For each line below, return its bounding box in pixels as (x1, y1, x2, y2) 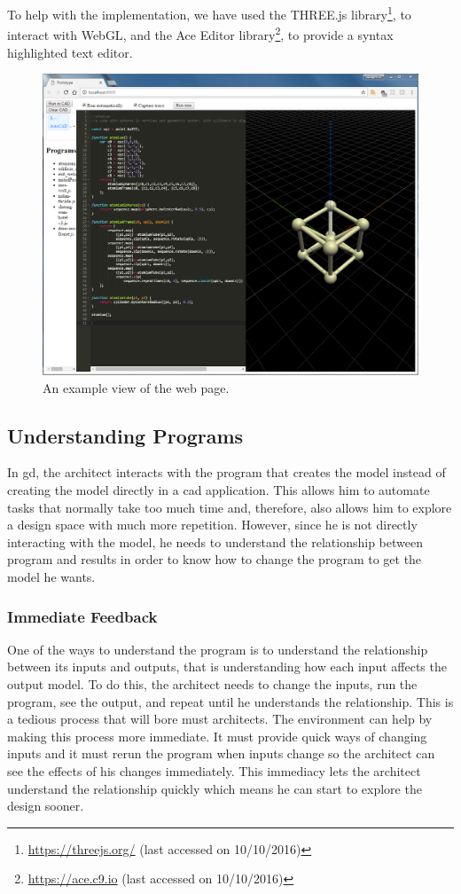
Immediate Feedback (7, 605, 158, 627)
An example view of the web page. (43, 378, 230, 396)
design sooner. (7, 796, 84, 815)
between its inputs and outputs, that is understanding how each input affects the (7, 657, 447, 676)
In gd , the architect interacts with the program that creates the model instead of (7, 463, 446, 482)
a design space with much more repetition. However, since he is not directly (7, 515, 418, 534)
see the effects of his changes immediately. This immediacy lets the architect (7, 761, 421, 780)
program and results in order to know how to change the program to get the (7, 550, 422, 569)
